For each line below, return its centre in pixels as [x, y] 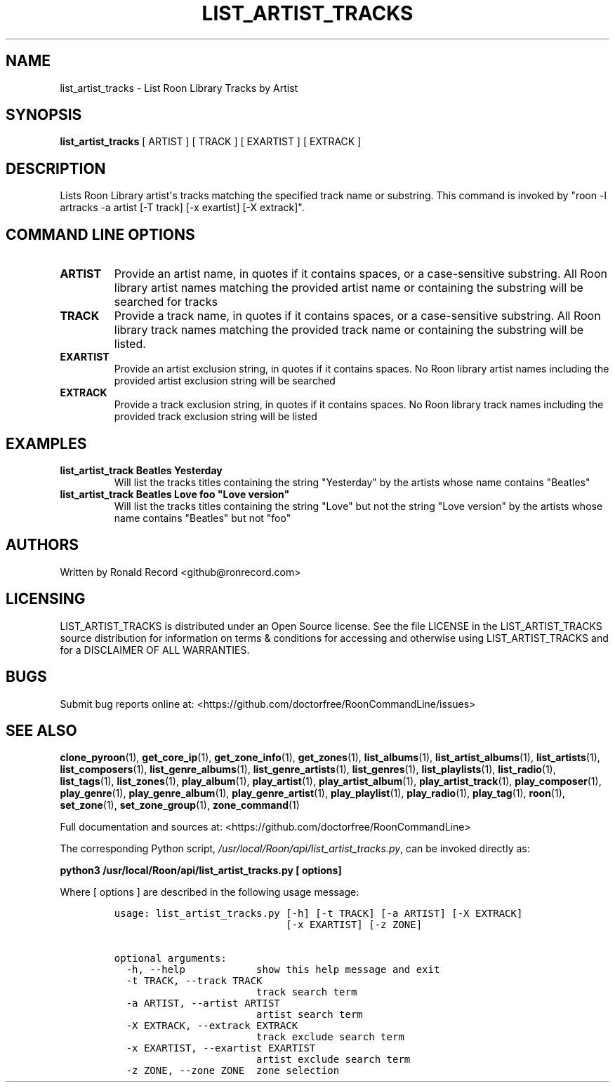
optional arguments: [170, 959]
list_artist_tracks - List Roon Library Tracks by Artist [179, 88]
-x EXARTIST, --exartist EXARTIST [221, 1048]
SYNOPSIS [44, 115]
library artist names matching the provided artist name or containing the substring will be [349, 288]
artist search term [310, 1015]
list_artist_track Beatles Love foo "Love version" [175, 494]
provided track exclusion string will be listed [216, 417]
